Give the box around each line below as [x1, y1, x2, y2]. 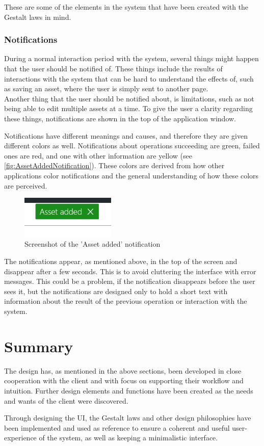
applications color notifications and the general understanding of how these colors [4, 170, 259, 180]
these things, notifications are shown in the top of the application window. [4, 113, 236, 123]
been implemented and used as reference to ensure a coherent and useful [4, 422, 230, 433]
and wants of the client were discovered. [4, 395, 128, 406]
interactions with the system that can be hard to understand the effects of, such [4, 73, 254, 84]
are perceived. [4, 180, 47, 191]
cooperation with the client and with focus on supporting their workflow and [4, 375, 244, 386]
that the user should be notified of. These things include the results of [4, 63, 223, 73]
